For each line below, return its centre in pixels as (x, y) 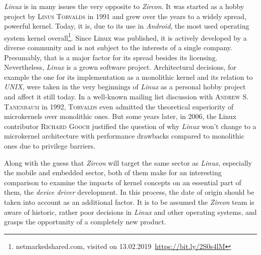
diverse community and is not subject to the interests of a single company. (118, 47)
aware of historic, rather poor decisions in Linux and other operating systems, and (130, 212)
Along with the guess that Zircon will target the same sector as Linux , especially (128, 162)
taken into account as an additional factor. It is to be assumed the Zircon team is (129, 202)
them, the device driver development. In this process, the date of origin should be (129, 192)
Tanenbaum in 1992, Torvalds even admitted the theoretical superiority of (119, 106)
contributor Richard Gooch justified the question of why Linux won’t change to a (130, 126)
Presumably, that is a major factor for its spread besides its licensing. (111, 57)
